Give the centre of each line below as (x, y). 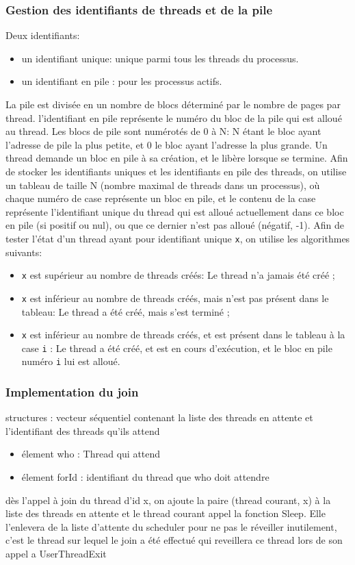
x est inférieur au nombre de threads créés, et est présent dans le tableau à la (183, 335)
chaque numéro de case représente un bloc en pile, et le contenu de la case (161, 198)
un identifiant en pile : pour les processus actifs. (122, 81)
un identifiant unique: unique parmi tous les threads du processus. (160, 58)
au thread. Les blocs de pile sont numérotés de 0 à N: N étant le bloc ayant (163, 131)
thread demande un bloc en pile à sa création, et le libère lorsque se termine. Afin (177, 158)
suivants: (24, 252)
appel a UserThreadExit (56, 554)
